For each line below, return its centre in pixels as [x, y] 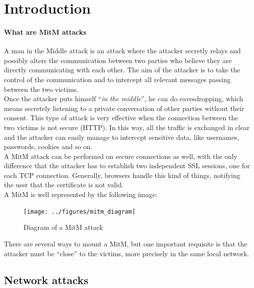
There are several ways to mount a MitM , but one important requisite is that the [126, 243]
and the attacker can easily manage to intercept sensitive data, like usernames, [122, 137]
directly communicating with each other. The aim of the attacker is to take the [122, 70]
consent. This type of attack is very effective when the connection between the [121, 118]
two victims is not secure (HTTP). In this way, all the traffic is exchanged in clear [127, 127]
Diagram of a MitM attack [63, 227]
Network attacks [46, 279]
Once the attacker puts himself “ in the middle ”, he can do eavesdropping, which [124, 99]
